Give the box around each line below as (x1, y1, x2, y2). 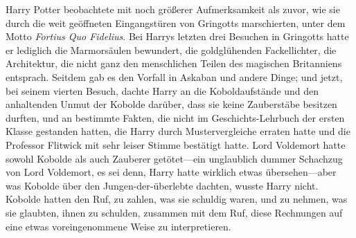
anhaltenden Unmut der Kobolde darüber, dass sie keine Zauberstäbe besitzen (6, 97, 337, 111)
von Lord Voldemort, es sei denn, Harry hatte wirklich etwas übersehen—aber (6, 165, 337, 179)
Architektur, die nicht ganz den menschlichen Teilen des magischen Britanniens (6, 56, 342, 71)
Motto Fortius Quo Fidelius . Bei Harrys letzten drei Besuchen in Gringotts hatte (6, 29, 349, 44)
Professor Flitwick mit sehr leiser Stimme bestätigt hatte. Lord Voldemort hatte (6, 137, 346, 152)
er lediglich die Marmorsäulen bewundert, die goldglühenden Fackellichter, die (6, 42, 337, 57)
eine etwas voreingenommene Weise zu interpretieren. (6, 219, 231, 233)
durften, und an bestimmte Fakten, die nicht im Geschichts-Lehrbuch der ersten (6, 110, 345, 125)
